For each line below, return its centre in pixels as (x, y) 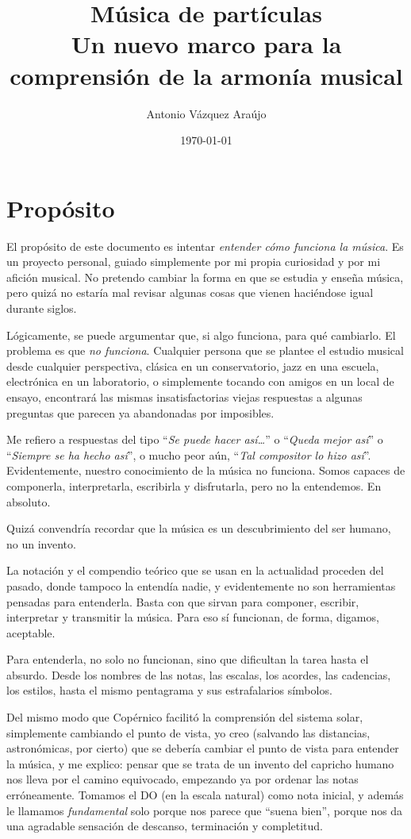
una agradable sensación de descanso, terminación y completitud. (165, 826)
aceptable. (31, 632)
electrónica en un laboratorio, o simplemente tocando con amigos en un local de (200, 381)
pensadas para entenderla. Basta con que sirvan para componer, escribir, (183, 601)
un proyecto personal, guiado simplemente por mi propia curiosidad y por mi (194, 262)
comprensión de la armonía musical (206, 75)
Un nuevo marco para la (206, 44)
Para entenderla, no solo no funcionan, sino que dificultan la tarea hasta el (188, 659)
